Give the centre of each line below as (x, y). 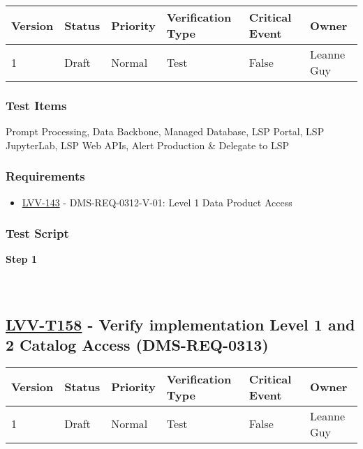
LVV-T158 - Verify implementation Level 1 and (180, 324)
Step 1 (21, 259)
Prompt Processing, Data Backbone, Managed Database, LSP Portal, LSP (165, 131)
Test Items (36, 105)
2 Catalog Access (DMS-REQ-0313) (137, 344)
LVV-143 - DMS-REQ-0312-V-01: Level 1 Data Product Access (157, 202)
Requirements (45, 176)
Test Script (37, 233)
